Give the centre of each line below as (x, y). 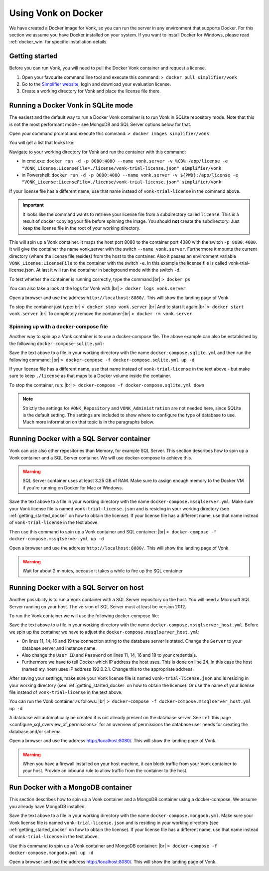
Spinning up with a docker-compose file (59, 327)
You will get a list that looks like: (42, 143)
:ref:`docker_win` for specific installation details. (59, 42)
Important (33, 205)
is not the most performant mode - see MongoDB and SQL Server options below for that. (100, 124)
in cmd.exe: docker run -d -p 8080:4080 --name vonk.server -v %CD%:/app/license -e (125, 161)
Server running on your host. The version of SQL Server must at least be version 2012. (98, 606)
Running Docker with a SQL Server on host (76, 588)
